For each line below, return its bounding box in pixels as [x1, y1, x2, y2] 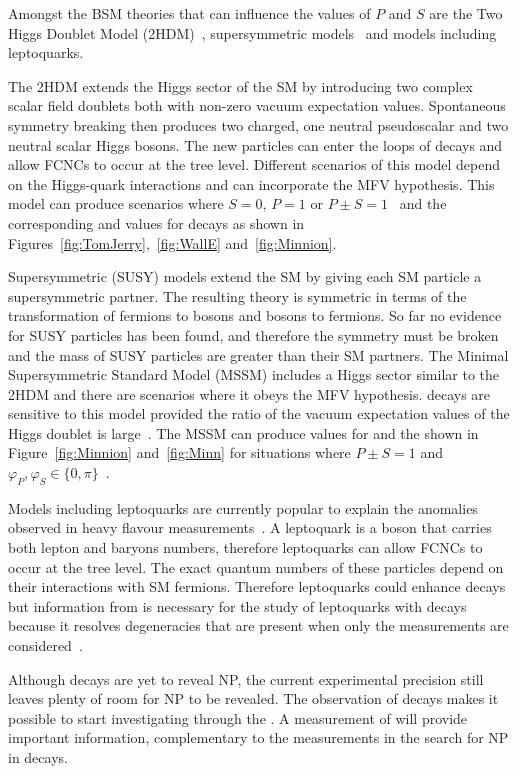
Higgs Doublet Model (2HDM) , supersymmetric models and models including [8, 22, 497, 43]
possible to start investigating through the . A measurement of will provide [8, 707, 468, 728]
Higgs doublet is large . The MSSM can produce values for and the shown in [8, 422, 479, 443]
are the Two [429, 3, 503, 23]
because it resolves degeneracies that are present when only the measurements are [8, 615, 509, 636]
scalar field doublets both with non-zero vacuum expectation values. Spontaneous [8, 95, 506, 116]
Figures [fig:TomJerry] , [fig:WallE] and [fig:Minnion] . [8, 232, 337, 253]
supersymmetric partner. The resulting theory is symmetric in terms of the [8, 285, 467, 306]
